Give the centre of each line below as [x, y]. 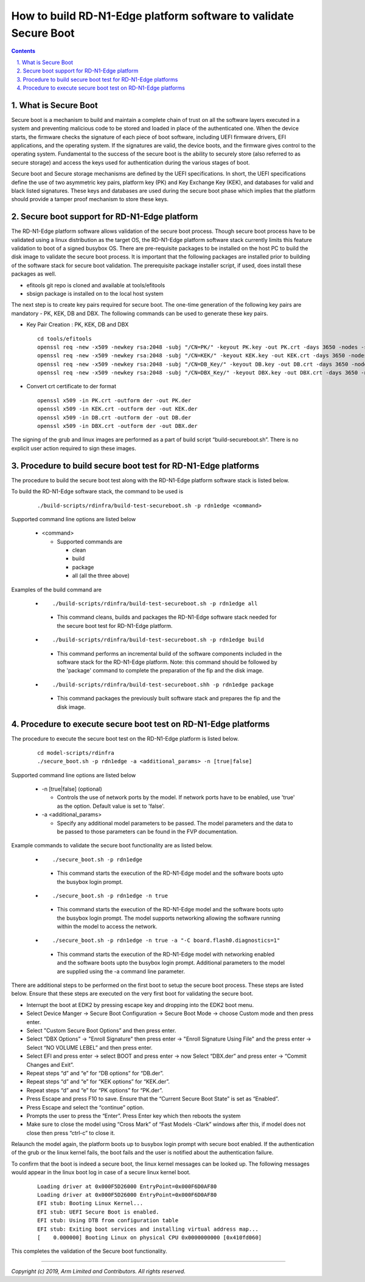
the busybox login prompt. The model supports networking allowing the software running [169, 918]
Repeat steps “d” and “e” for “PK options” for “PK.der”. [95, 1090]
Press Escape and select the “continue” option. [85, 1107]
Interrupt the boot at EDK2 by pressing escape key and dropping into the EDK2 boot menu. [140, 1005]
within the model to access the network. [107, 927]
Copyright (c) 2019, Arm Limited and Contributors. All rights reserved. [98, 1271]
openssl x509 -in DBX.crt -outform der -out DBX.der [117, 426]
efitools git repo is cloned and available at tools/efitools [96, 285]
